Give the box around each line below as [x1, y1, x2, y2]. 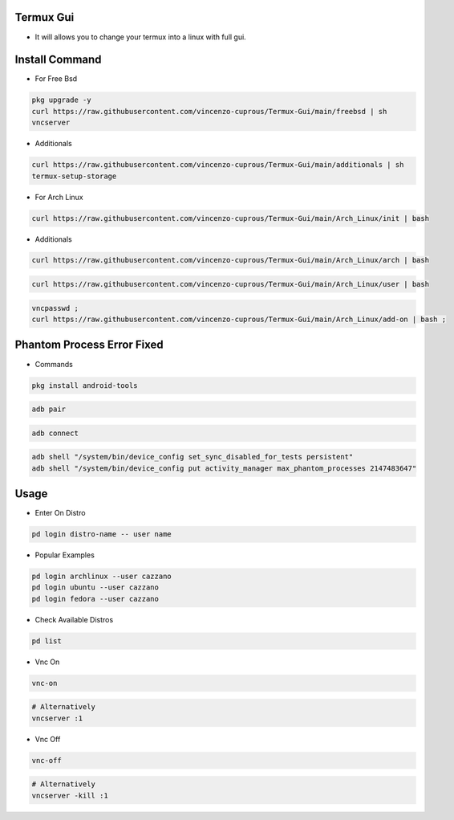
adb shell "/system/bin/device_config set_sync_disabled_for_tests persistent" [31, 452, 354, 462]
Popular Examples [34, 550, 95, 560]
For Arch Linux [34, 192, 83, 202]
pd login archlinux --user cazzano [31, 572, 172, 581]
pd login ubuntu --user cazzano [31, 583, 160, 592]
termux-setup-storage [31, 171, 117, 181]
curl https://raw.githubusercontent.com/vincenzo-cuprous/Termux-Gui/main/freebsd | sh [31, 107, 387, 116]
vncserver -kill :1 [31, 791, 108, 800]
